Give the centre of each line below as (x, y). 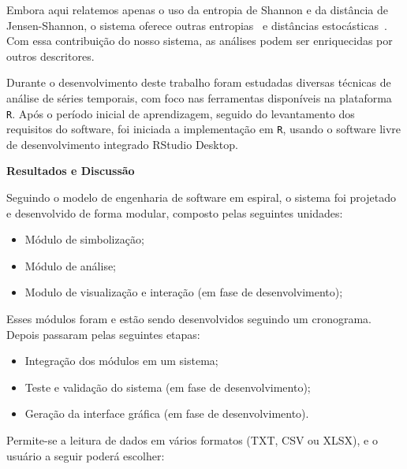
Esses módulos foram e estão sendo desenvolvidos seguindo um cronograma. (189, 319)
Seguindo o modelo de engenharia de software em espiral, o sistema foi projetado (201, 197)
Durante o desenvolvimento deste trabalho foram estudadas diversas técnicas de (199, 82)
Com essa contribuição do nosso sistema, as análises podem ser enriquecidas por (200, 41)
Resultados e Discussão (71, 171)
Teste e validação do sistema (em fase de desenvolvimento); (168, 387)
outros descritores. (50, 56)
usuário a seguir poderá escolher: (86, 455)
